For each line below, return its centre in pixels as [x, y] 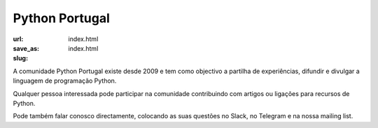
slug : [20, 58]
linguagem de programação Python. [65, 81]
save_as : [26, 48]
